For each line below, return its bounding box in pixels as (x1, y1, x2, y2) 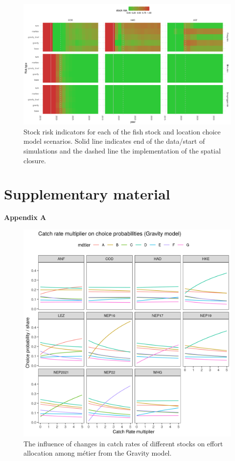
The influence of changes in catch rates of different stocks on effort (23, 438, 223, 448)
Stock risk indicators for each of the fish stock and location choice (23, 126, 221, 136)
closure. (23, 155, 47, 165)
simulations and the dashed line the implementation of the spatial (23, 145, 221, 155)
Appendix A (4, 212, 47, 222)
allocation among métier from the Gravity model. (23, 448, 172, 458)
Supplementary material (4, 184, 170, 204)
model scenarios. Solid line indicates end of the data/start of (23, 136, 205, 146)
